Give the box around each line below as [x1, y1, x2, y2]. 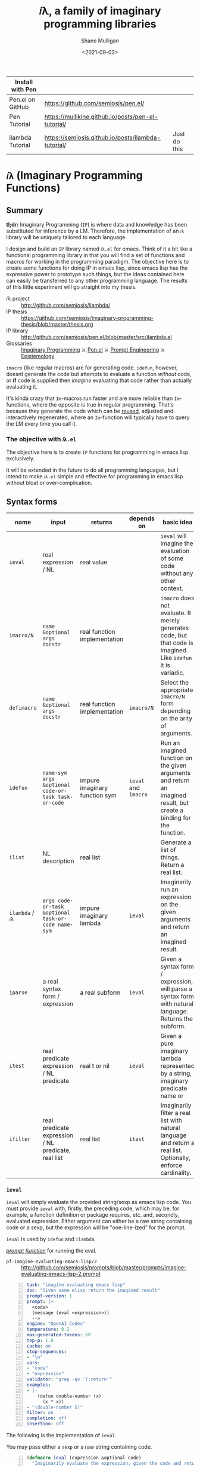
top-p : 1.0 [26, 1337, 54, 1343]
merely [160, 616, 180, 625]
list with [160, 1116, 183, 1125]
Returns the [160, 1015, 193, 1023]
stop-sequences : [26, 1348, 67, 1355]
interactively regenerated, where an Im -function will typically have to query [6, 414, 190, 421]
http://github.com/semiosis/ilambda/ [21, 301, 111, 309]
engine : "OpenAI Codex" [26, 1321, 86, 1327]
